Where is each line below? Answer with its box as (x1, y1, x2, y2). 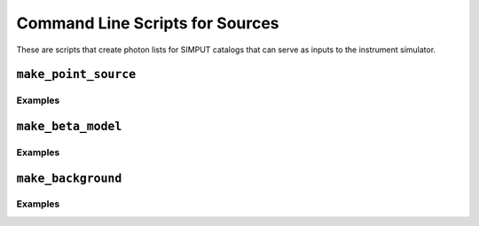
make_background (16, 171, 122, 185)
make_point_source (16, 67, 137, 82)
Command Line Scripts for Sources (16, 13, 279, 33)
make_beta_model (16, 119, 122, 133)
